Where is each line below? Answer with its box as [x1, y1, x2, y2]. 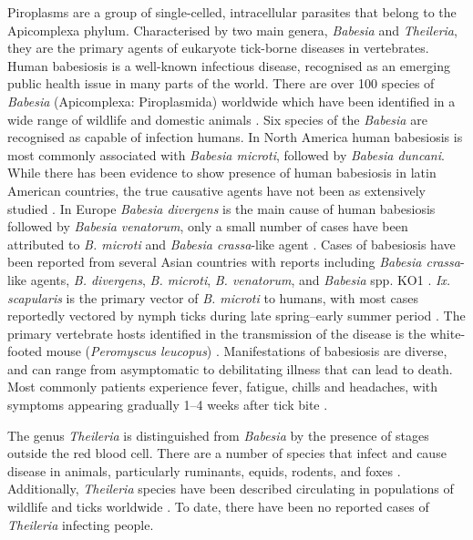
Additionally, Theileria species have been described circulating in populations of [7, 479, 454, 498]
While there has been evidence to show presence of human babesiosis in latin [7, 163, 437, 182]
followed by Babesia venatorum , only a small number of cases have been [7, 217, 408, 236]
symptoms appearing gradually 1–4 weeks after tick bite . [7, 395, 328, 414]
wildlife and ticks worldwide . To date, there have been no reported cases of [7, 497, 429, 516]
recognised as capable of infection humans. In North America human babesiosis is [7, 127, 463, 147]
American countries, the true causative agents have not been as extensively [7, 180, 426, 199]
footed [7, 341, 43, 361]
